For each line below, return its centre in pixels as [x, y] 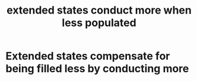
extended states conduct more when [99, 10]
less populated [99, 23]
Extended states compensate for [88, 56]
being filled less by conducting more [97, 69]
